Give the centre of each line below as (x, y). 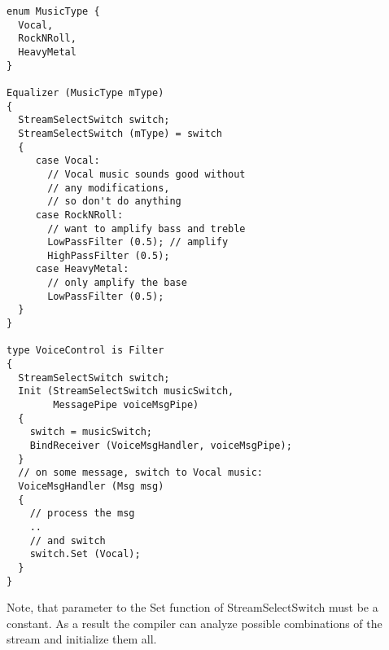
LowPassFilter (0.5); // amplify (138, 242)
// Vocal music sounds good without (146, 174)
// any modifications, (109, 188)
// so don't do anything (114, 202)
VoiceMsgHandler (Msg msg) (91, 486)
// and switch (68, 540)
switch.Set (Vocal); (85, 554)
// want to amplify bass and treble (146, 228)
